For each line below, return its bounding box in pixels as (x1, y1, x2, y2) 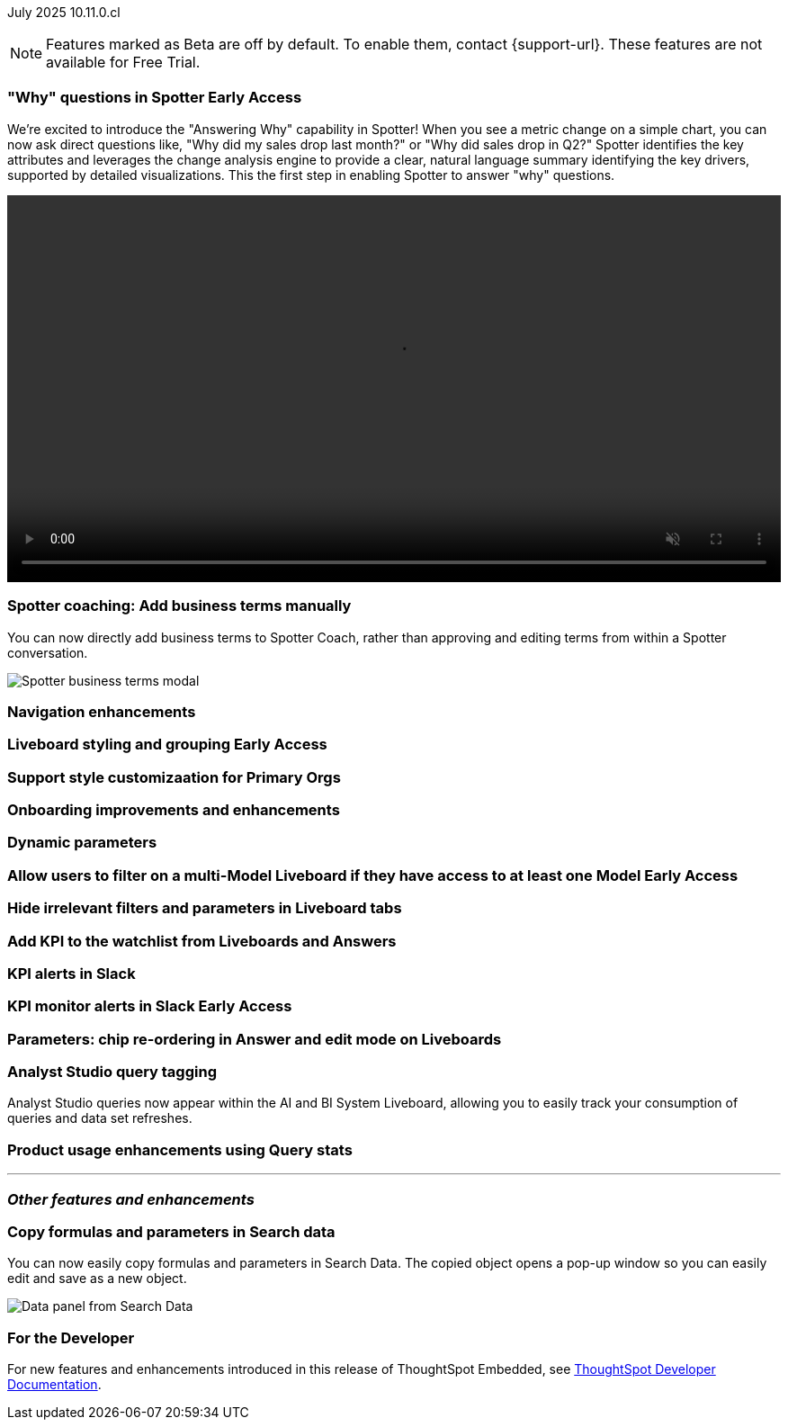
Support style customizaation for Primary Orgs (7, 767, 341, 786)
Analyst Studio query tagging (7, 1063, 217, 1081)
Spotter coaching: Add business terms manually (7, 597, 352, 615)
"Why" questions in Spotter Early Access (7, 88, 302, 107)
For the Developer (7, 1328, 135, 1347)
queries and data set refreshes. (7, 1110, 193, 1126)
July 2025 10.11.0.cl (7, 4, 121, 20)
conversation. (7, 644, 88, 660)
